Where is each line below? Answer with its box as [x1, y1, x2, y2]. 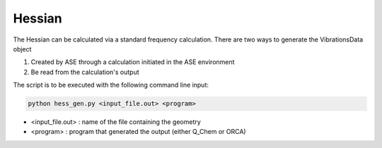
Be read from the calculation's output [30, 68, 139, 76]
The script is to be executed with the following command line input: [13, 81, 209, 90]
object [13, 44, 32, 53]
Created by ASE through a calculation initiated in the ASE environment [30, 58, 235, 66]
